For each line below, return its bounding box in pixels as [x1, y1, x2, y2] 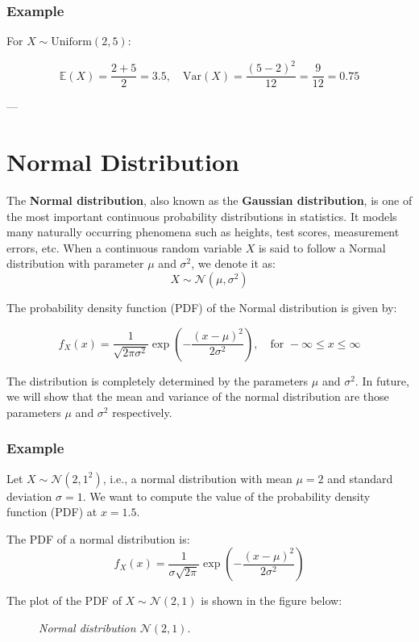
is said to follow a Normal [258, 239, 386, 256]
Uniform [51, 36, 92, 48]
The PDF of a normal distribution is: [6, 530, 190, 547]
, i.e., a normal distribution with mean [102, 469, 292, 486]
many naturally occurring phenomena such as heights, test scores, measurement [6, 223, 400, 240]
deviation [6, 487, 52, 504]
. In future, [355, 372, 409, 389]
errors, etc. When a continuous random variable [6, 239, 243, 256]
